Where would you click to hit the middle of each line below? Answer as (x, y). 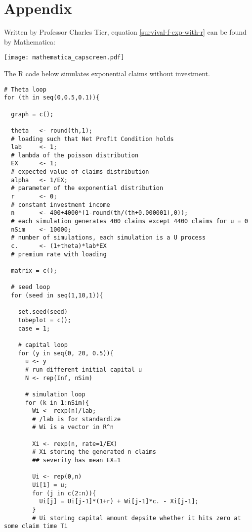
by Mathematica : (30, 41)
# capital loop (43, 345)
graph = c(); (32, 114)
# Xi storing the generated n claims (94, 452)
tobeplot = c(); (45, 320)
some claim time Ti (36, 526)
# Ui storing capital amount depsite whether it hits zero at (137, 518)
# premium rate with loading (59, 254)
